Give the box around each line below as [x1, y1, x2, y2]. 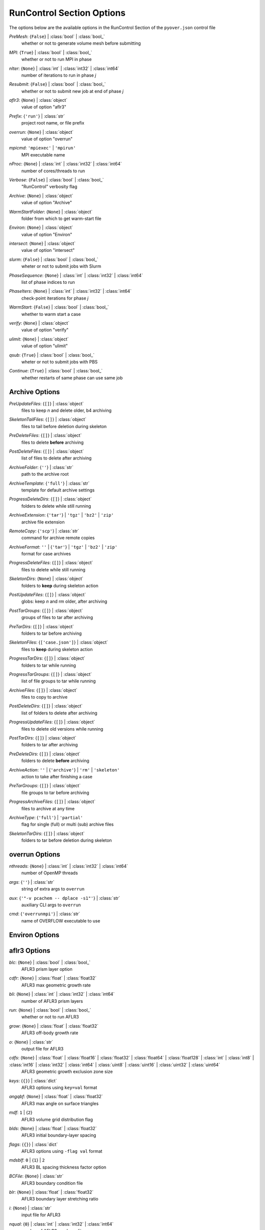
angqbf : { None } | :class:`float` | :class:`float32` [9, 1094, 103, 1100]
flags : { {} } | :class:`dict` [9, 1141, 58, 1147]
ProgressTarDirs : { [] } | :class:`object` [9, 655, 85, 661]
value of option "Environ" [21, 231, 72, 237]
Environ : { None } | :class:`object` [9, 224, 73, 231]
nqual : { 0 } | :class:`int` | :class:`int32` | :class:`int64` [9, 1221, 114, 1227]
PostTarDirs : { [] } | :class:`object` [9, 735, 77, 741]
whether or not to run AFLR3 [21, 1014, 79, 1020]
